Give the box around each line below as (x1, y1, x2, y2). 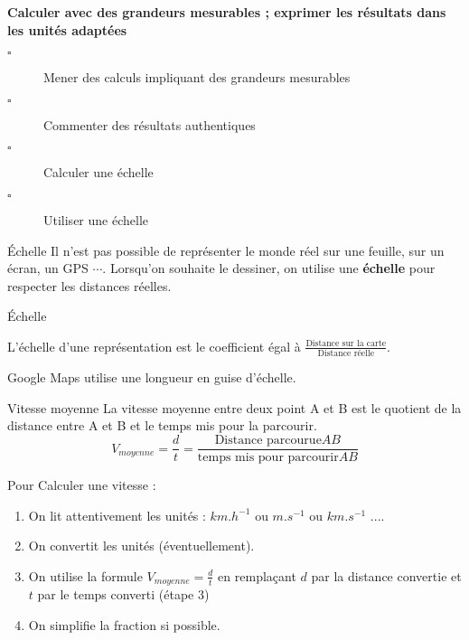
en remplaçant (218, 566, 296, 585)
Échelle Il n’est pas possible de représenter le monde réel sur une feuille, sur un (7, 240, 445, 259)
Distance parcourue (214, 434, 322, 447)
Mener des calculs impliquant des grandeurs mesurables (43, 68, 351, 87)
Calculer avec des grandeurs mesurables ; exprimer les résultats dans (7, 3, 446, 21)
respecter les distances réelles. (7, 276, 172, 295)
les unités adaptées (7, 20, 127, 39)
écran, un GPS (7, 259, 89, 278)
